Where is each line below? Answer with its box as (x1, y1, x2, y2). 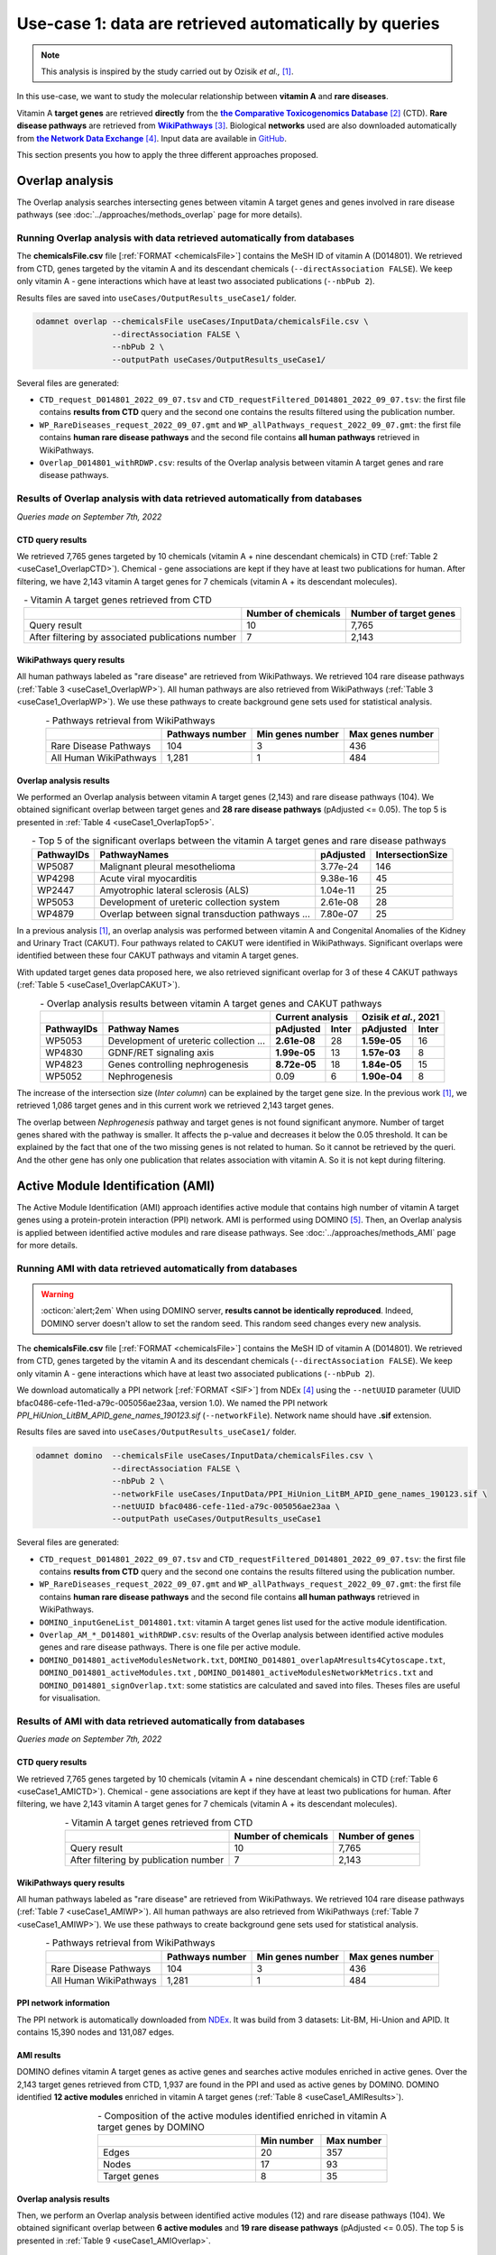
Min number (260, 2134, 315, 2147)
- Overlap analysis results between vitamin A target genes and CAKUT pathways (40, 997, 382, 1009)
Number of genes (338, 1830, 415, 1843)
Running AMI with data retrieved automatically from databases (16, 1262, 298, 1275)
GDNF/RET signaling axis (107, 1046, 215, 1059)
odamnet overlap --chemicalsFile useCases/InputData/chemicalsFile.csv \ (35, 317, 369, 327)
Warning (41, 1288, 74, 1299)
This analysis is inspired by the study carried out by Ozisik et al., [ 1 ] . (41, 66, 294, 77)
